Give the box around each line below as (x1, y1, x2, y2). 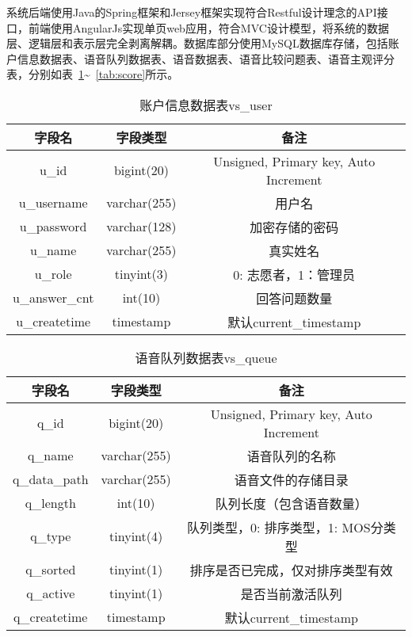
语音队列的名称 (246, 446, 336, 465)
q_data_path (13, 470, 89, 489)
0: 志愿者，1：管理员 (233, 265, 356, 284)
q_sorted (25, 560, 76, 579)
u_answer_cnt (13, 288, 94, 307)
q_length (25, 494, 76, 513)
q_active (26, 584, 75, 603)
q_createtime (13, 608, 88, 627)
